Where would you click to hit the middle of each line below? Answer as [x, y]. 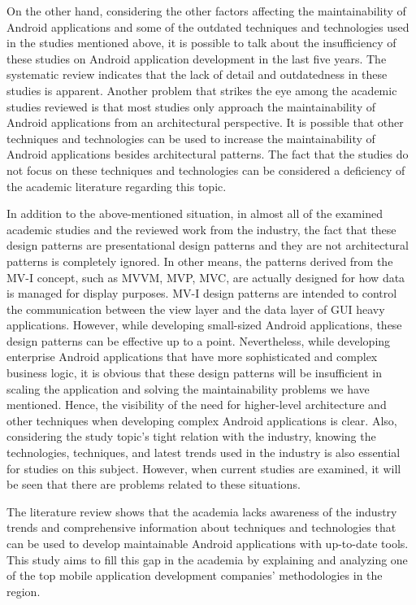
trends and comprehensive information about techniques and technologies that [201, 527]
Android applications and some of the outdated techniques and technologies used [208, 26]
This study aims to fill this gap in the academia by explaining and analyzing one [207, 559]
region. [24, 591]
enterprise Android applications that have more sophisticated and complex [192, 357]
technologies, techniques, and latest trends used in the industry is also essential [204, 453]
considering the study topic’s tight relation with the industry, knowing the [191, 436]
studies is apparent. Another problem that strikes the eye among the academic [202, 90]
